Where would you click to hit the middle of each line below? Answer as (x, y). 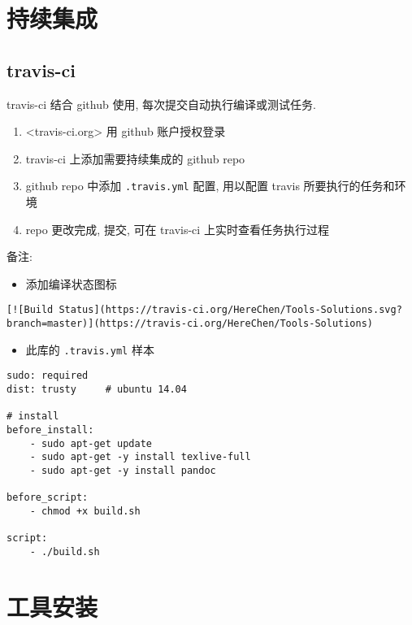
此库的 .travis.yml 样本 (90, 349)
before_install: (50, 430)
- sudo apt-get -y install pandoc (123, 470)
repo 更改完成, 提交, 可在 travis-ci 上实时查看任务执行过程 (177, 229)
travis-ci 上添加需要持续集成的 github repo (135, 158)
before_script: (48, 498)
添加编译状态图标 (71, 283)
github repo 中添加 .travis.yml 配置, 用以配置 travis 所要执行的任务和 (210, 186)
